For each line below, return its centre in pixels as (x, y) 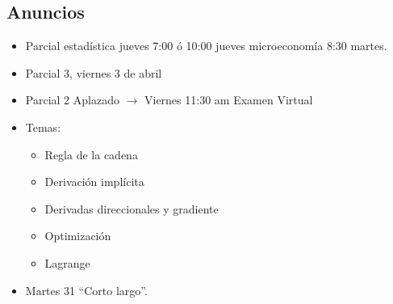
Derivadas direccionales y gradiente (132, 208)
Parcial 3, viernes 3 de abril (94, 72)
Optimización (78, 236)
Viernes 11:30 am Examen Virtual (228, 100)
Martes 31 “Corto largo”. (86, 290)
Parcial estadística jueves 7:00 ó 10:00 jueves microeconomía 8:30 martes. (206, 46)
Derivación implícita (94, 182)
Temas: (43, 127)
